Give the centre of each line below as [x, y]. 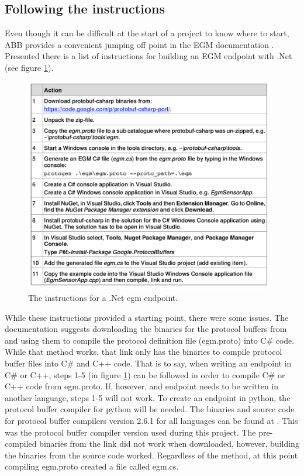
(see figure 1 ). [29, 67]
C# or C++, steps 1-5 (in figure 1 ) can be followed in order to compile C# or [145, 374]
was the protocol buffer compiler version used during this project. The [130, 432]
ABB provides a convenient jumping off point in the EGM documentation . [139, 44]
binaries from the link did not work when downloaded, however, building [169, 444]
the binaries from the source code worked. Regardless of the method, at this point [151, 455]
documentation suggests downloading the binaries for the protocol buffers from [146, 329]
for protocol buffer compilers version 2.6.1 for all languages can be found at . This [151, 420]
